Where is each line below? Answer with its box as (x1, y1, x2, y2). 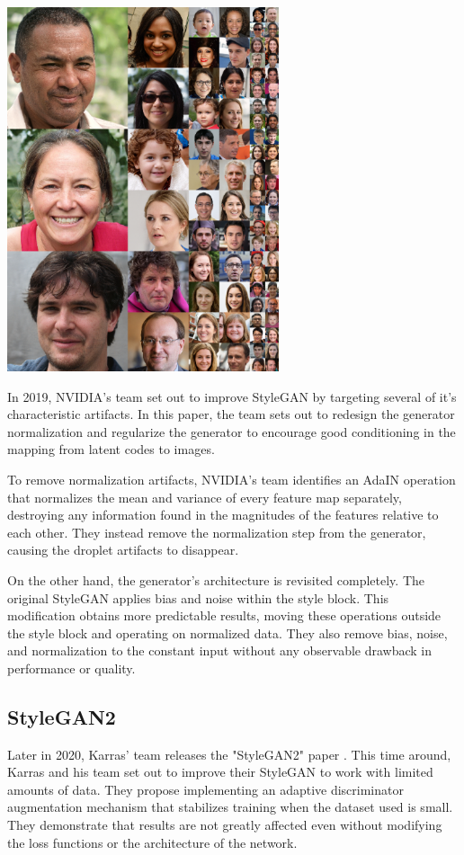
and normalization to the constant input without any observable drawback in (7, 641, 433, 660)
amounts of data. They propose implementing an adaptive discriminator (7, 779, 404, 798)
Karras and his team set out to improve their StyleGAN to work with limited (7, 762, 433, 781)
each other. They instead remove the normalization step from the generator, (7, 522, 426, 541)
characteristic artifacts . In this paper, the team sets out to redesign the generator (7, 405, 455, 423)
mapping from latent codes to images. (7, 440, 215, 459)
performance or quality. (7, 658, 136, 677)
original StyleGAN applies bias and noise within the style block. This (7, 588, 389, 607)
